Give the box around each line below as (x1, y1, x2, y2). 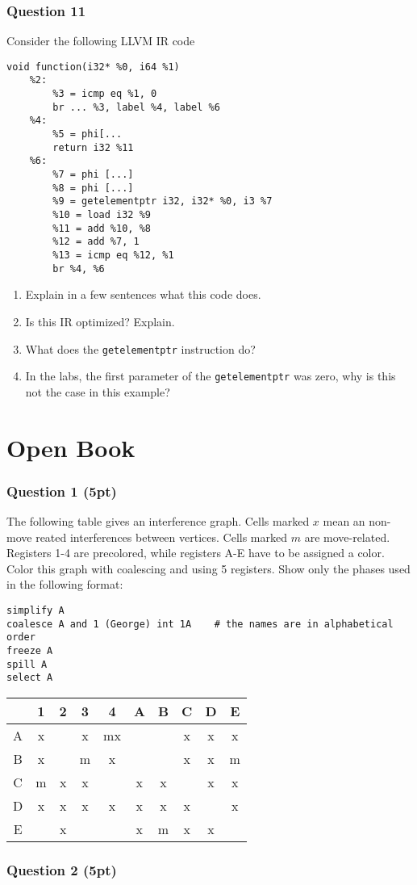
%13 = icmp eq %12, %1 (52, 250, 174, 261)
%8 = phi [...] (52, 182, 134, 194)
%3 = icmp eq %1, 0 (52, 88, 157, 100)
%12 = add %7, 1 (52, 236, 140, 248)
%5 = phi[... (52, 128, 123, 141)
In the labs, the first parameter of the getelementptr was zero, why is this (25, 367, 396, 384)
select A (6, 672, 53, 684)
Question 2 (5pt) (6, 859, 117, 879)
